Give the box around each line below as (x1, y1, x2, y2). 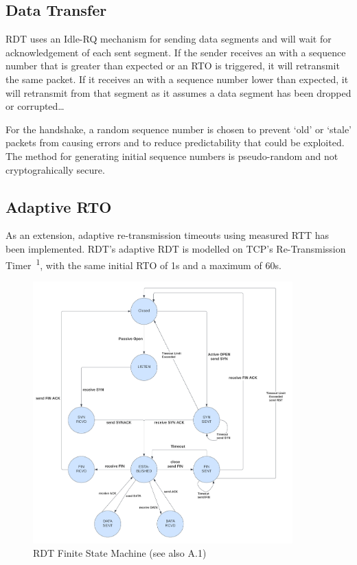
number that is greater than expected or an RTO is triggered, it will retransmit (5, 58, 340, 73)
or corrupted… (5, 99, 65, 113)
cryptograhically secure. (5, 162, 105, 176)
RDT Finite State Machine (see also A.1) (33, 546, 207, 560)
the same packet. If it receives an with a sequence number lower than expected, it (5, 71, 349, 86)
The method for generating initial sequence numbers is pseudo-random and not (5, 148, 338, 163)
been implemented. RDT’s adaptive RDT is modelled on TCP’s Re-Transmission (5, 241, 346, 255)
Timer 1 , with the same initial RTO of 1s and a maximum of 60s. (5, 255, 281, 272)
